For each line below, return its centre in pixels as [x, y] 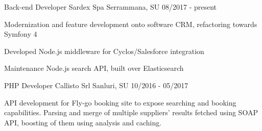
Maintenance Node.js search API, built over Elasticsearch [94, 68]
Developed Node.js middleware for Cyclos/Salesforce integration [104, 51]
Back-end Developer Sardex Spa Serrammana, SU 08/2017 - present [111, 7]
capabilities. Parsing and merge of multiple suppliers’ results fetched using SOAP [131, 112]
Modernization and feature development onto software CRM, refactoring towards [131, 24]
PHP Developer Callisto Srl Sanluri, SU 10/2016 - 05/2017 [96, 85]
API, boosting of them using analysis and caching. [83, 122]
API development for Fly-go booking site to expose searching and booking [120, 102]
